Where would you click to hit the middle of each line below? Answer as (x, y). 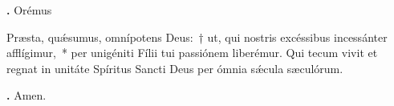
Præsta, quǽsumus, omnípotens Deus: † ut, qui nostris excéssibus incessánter (197, 37)
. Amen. (26, 95)
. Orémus (29, 10)
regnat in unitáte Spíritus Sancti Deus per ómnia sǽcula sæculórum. (175, 68)
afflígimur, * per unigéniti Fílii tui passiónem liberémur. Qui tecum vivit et (192, 53)
